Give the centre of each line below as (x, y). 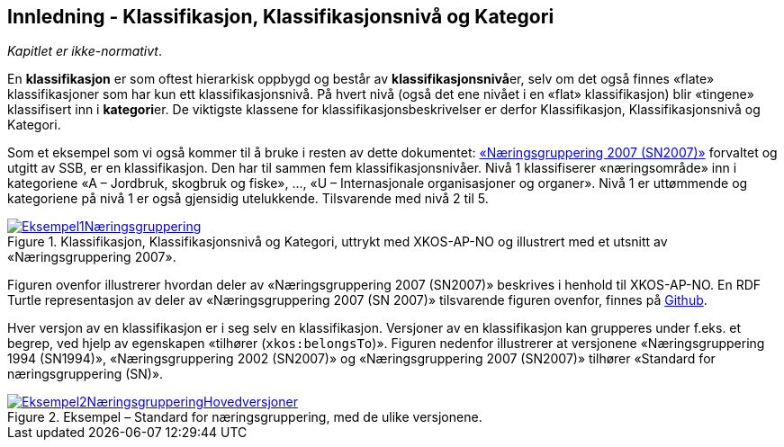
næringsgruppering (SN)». (86, 374)
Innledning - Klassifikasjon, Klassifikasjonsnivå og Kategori (281, 17)
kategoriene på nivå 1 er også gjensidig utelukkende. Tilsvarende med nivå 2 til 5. (248, 199)
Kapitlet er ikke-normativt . (85, 51)
